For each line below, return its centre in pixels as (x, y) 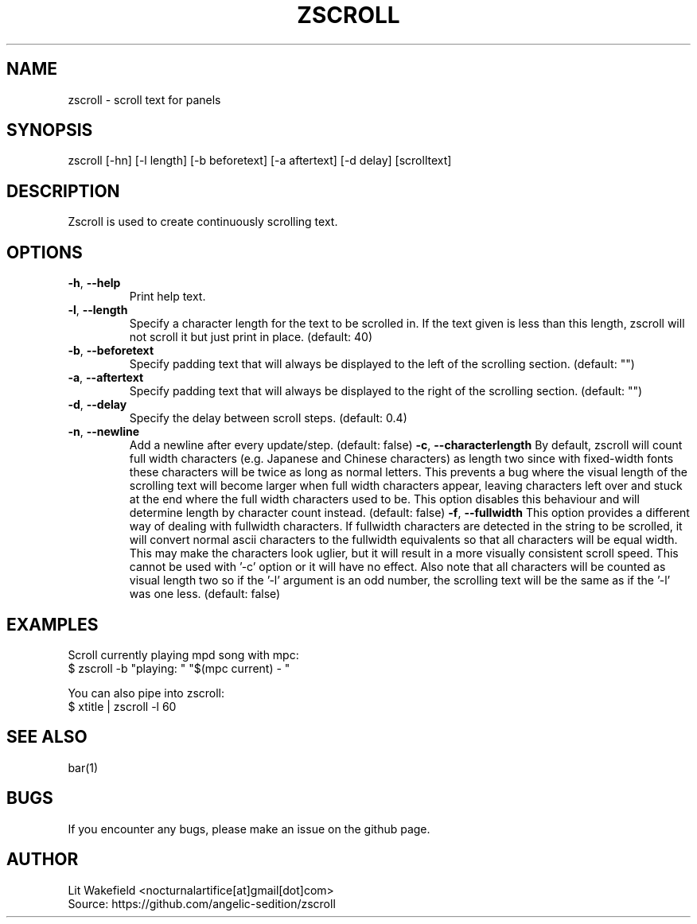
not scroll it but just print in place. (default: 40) (251, 337)
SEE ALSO (47, 737)
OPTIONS (45, 252)
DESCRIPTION (63, 191)
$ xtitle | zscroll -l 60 (122, 706)
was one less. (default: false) (205, 594)
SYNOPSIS (50, 130)
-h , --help (94, 283)
